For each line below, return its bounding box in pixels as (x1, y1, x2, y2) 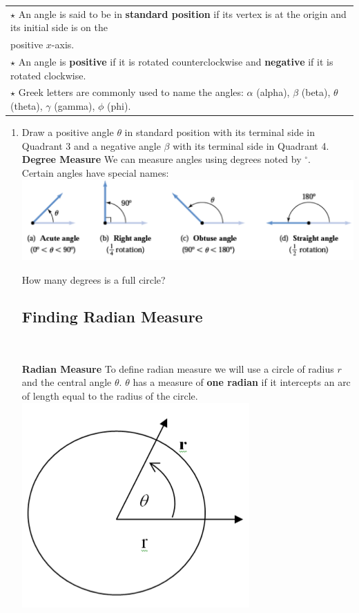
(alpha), (256, 85, 290, 99)
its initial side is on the (10, 20, 108, 35)
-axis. (51, 37, 75, 52)
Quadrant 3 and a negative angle (21, 138, 161, 153)
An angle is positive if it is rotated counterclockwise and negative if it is (18, 55, 333, 69)
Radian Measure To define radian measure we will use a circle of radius (21, 361, 334, 376)
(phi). (107, 99, 131, 113)
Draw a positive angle (21, 125, 114, 139)
